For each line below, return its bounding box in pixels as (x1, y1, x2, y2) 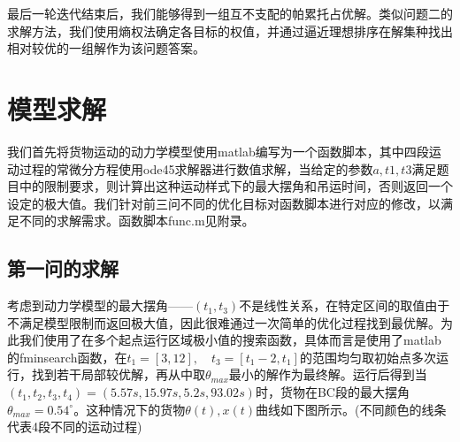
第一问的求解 (7, 255, 119, 282)
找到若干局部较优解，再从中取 (31, 365, 205, 384)
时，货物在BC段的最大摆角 (255, 383, 410, 401)
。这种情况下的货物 (73, 400, 186, 418)
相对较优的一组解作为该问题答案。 (7, 39, 205, 57)
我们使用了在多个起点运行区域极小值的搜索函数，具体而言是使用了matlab (19, 331, 441, 349)
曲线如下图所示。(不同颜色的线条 (256, 400, 447, 418)
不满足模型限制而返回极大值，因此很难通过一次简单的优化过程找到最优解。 (7, 313, 441, 331)
